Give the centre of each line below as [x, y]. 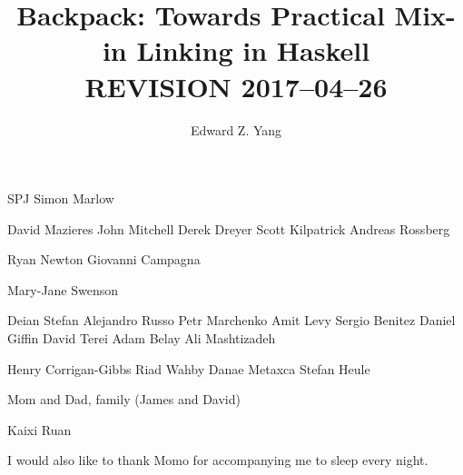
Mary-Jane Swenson [63, 289]
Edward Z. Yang [236, 129]
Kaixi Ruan [39, 429]
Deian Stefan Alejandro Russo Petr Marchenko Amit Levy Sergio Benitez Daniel [231, 320]
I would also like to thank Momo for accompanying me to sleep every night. [218, 460]
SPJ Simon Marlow [61, 198]
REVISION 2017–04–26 [236, 86]
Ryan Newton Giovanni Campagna [104, 259]
